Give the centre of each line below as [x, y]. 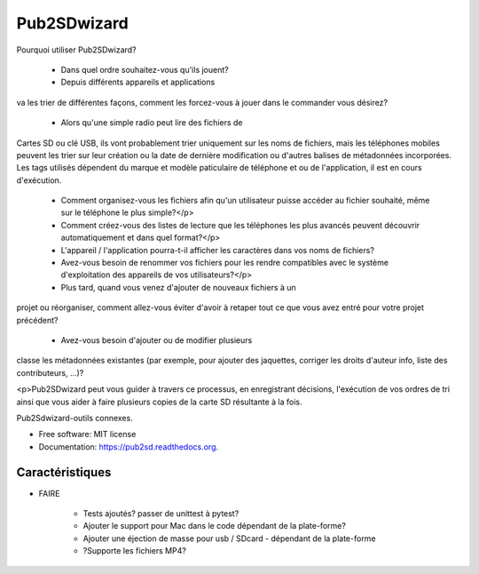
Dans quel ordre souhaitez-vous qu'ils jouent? [145, 69]
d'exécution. [39, 180]
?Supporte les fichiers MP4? [134, 551]
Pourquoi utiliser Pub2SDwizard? [76, 50]
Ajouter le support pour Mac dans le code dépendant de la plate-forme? [214, 526]
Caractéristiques [64, 472]
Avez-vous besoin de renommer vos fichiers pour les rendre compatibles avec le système [225, 263]
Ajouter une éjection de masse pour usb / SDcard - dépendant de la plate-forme [229, 538]
